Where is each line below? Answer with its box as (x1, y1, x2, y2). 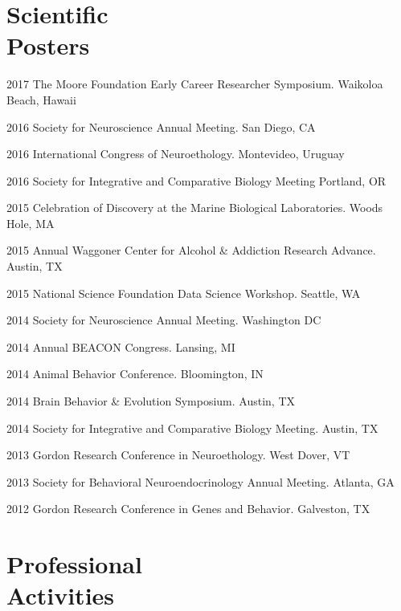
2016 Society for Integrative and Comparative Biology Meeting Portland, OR (6, 172, 387, 189)
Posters (6, 29, 90, 62)
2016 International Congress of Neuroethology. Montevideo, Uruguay (6, 145, 345, 162)
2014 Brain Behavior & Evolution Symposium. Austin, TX (6, 393, 296, 409)
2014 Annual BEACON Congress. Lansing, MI (6, 338, 235, 355)
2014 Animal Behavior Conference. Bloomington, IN (6, 365, 264, 382)
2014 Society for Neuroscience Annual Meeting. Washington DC (6, 312, 321, 328)
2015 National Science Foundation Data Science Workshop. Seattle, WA (6, 284, 361, 301)
